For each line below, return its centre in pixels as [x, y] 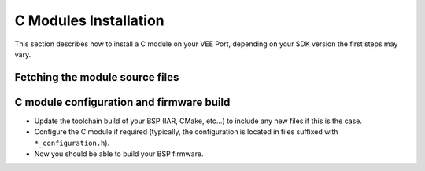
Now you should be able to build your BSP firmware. [119, 154]
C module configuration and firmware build [122, 102]
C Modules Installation [89, 20]
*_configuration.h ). [72, 143]
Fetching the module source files [97, 77]
